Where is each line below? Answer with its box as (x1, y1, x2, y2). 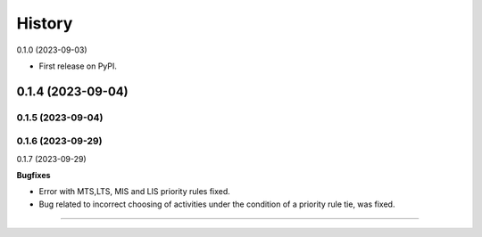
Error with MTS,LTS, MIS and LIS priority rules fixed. (38, 186, 231, 197)
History (16, 13, 73, 33)
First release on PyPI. (38, 61, 118, 71)
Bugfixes (16, 170, 51, 181)
